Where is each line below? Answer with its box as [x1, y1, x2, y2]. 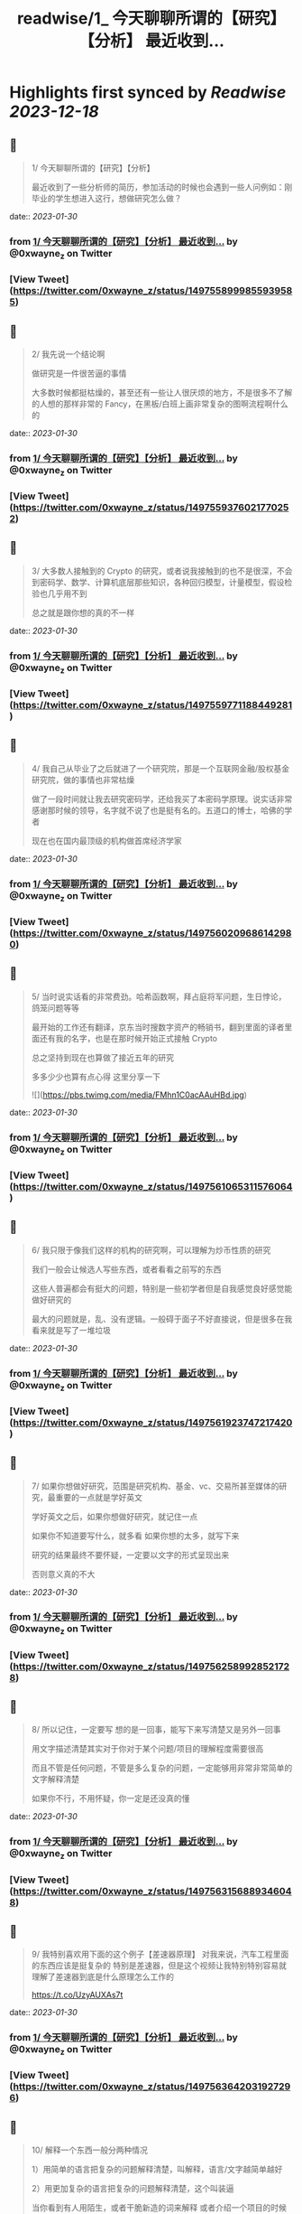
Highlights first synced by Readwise [9, 82, 287, 103]
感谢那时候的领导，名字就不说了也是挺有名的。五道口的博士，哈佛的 [31, 805, 285, 816]
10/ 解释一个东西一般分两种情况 [31, 2144, 149, 2155]
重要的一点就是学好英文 [55, 1491, 142, 1502]
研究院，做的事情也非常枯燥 [31, 774, 135, 785]
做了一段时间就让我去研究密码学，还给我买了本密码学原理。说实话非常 [31, 793, 293, 804]
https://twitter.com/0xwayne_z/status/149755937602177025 [13, 501, 289, 514]
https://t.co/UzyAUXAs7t [31, 1989, 124, 2001]
